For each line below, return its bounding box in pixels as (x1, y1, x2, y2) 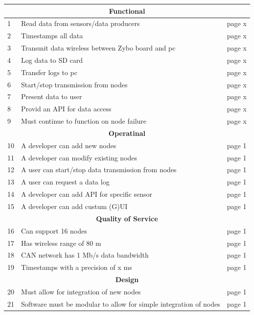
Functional (109, 5, 145, 16)
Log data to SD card (21, 54, 83, 65)
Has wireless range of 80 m (21, 237, 101, 248)
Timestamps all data (21, 30, 83, 41)
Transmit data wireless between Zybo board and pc (21, 43, 176, 53)
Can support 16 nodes (21, 225, 87, 236)
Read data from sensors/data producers (21, 18, 140, 28)
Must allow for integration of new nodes (21, 286, 141, 296)
